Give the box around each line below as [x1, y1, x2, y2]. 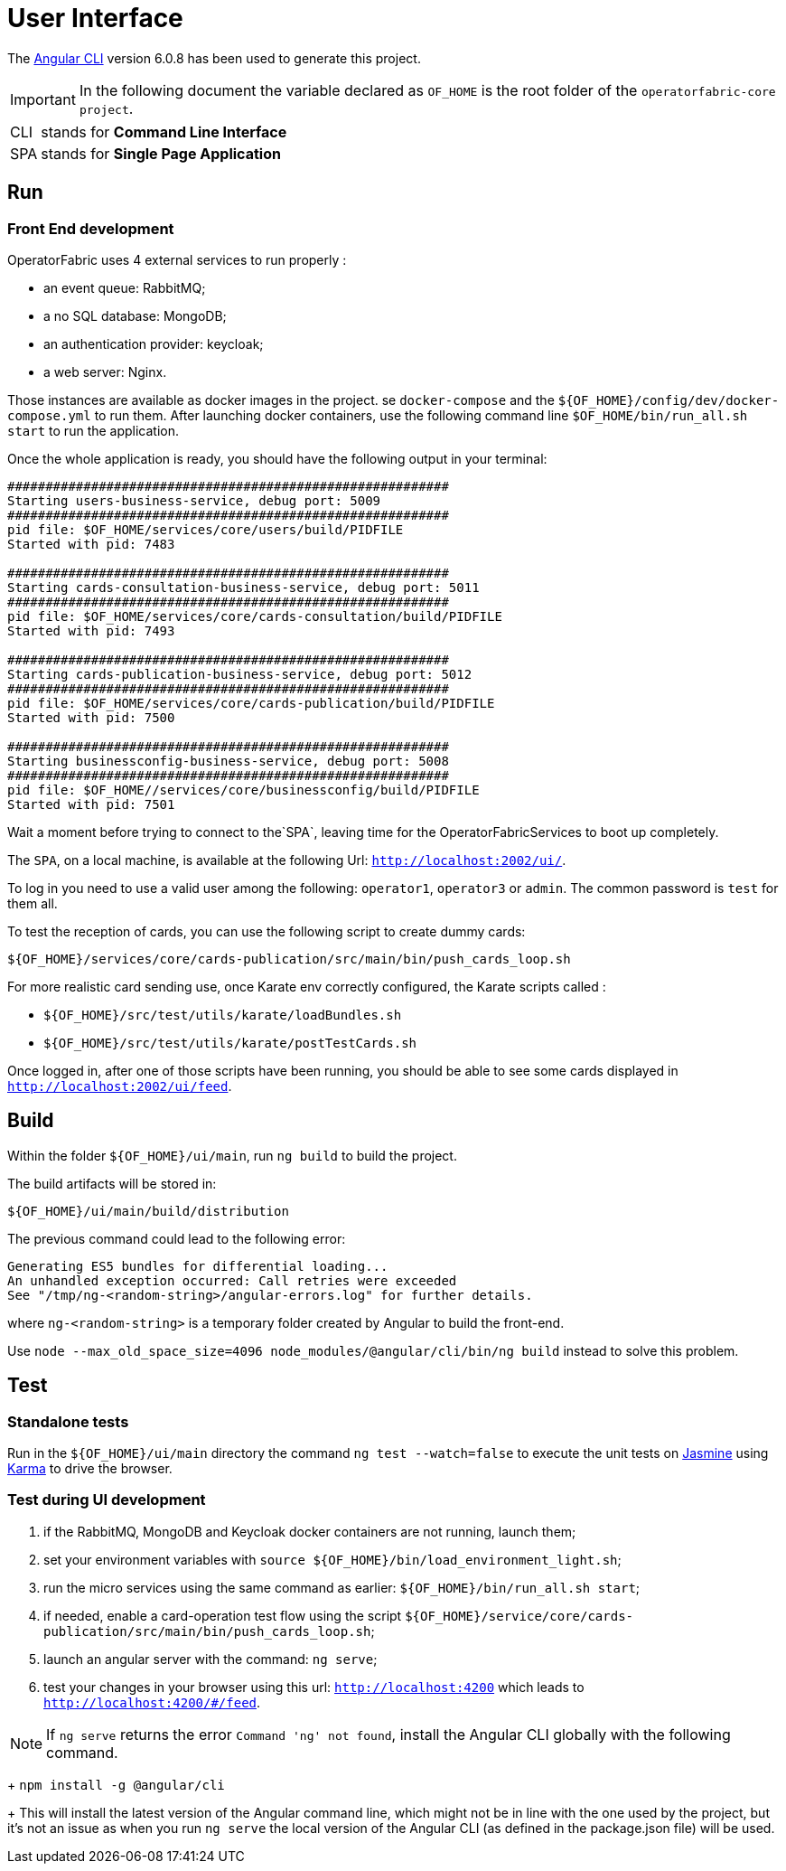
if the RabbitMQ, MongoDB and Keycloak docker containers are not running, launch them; [43, 1523, 576, 1539]
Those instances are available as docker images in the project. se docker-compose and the [7, 391, 555, 408]
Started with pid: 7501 [7, 796, 175, 812]
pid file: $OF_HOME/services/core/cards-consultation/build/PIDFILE [7, 608, 502, 624]
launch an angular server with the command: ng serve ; [43, 1650, 378, 1667]
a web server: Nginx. [43, 363, 167, 380]
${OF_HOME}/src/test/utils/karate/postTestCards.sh [43, 1035, 417, 1050]
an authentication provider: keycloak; [43, 335, 264, 352]
